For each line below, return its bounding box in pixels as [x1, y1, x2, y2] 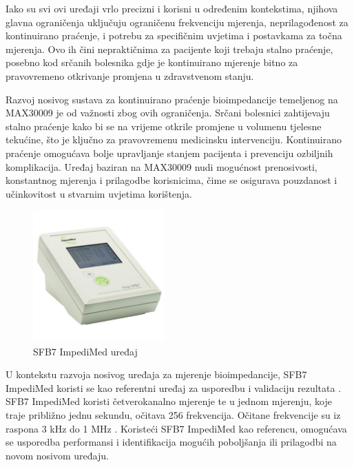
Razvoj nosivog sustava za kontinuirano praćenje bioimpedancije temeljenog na [6, 92, 338, 106]
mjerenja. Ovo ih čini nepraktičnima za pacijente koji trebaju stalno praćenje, [6, 41, 333, 56]
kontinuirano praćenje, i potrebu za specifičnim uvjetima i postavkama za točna [6, 28, 342, 43]
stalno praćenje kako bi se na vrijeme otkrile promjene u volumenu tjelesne [6, 118, 322, 133]
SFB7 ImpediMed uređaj [33, 344, 138, 358]
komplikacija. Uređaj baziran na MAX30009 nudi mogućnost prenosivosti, [6, 159, 317, 174]
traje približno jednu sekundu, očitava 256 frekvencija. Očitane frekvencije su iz [6, 408, 341, 422]
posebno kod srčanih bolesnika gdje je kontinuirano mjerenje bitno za [6, 55, 298, 70]
